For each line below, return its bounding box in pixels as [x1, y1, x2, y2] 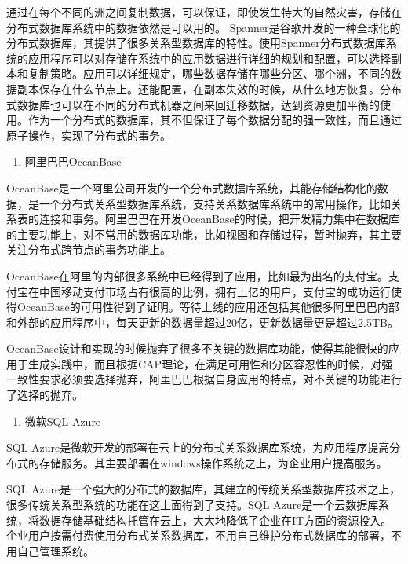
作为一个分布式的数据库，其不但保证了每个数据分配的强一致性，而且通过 [27, 112, 402, 128]
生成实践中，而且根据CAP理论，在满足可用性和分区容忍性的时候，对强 [27, 355, 393, 372]
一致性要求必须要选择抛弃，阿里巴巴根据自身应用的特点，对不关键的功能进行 [6, 371, 402, 387]
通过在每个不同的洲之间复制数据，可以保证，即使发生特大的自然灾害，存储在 [6, 4, 402, 20]
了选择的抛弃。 [6, 386, 83, 403]
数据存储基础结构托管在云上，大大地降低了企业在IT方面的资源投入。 [38, 511, 392, 528]
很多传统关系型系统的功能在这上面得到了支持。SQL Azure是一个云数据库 [6, 496, 379, 513]
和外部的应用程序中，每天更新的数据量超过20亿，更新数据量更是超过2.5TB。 [6, 313, 399, 330]
